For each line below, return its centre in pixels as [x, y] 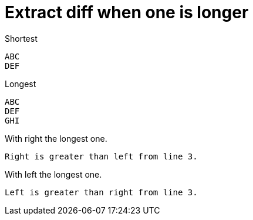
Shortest [21, 38]
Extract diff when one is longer [127, 12]
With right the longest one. [56, 138]
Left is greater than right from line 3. [101, 192]
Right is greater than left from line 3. [101, 156]
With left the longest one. [53, 174]
